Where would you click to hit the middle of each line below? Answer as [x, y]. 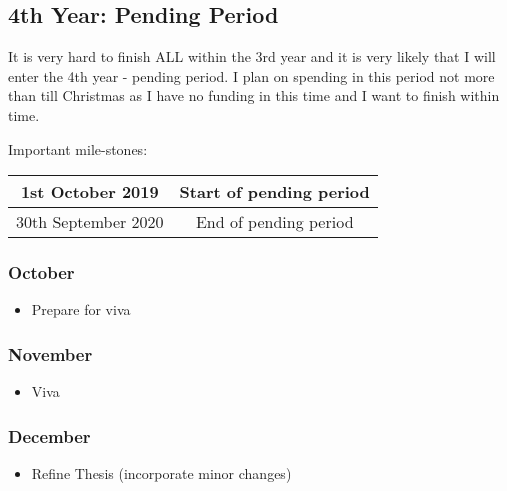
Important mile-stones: [78, 148]
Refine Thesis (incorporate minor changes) [161, 473]
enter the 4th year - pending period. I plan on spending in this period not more [251, 75]
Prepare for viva [81, 309]
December [49, 435]
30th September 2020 [90, 222]
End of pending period [274, 222]
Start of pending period [274, 192]
